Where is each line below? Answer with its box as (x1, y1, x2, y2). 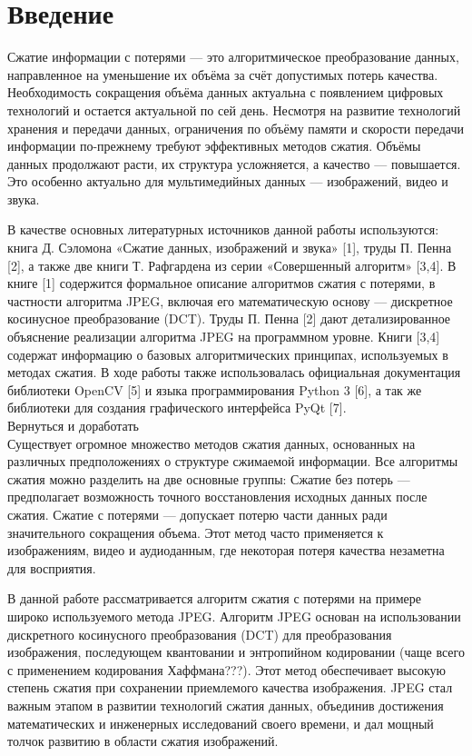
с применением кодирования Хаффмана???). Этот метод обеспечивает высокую (7, 660, 446, 679)
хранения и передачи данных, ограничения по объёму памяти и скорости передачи (7, 118, 464, 137)
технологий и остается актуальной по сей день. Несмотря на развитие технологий (7, 100, 461, 119)
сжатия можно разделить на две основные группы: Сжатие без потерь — (7, 469, 410, 488)
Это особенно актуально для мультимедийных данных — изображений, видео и (7, 172, 448, 191)
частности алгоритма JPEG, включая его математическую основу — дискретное (7, 291, 453, 310)
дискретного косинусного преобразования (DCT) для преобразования (7, 624, 392, 643)
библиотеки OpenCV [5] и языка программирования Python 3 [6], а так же (7, 380, 422, 399)
